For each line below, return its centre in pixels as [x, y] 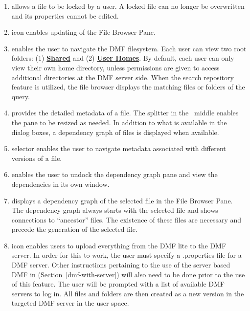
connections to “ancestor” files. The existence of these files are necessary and [126, 219]
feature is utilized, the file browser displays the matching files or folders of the [128, 87]
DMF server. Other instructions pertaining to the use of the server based [121, 265]
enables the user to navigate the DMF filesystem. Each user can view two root [129, 48]
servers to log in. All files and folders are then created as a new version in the [128, 293]
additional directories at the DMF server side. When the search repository [123, 77]
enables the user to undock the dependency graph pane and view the [114, 174]
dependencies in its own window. [60, 184]
